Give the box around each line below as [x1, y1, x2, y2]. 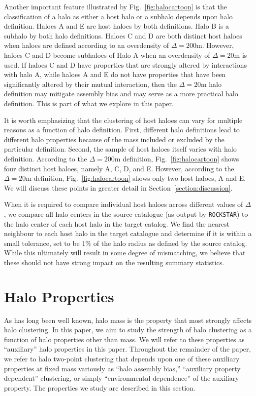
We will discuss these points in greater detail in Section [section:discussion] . [4, 182, 233, 193]
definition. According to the [4, 153, 87, 163]
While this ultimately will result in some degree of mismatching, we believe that [4, 247, 246, 258]
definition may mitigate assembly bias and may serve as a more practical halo [4, 88, 238, 99]
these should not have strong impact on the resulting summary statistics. [4, 257, 224, 267]
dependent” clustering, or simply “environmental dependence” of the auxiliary [4, 373, 239, 383]
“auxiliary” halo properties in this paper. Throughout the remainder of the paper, [4, 344, 251, 354]
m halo [201, 79, 222, 89]
